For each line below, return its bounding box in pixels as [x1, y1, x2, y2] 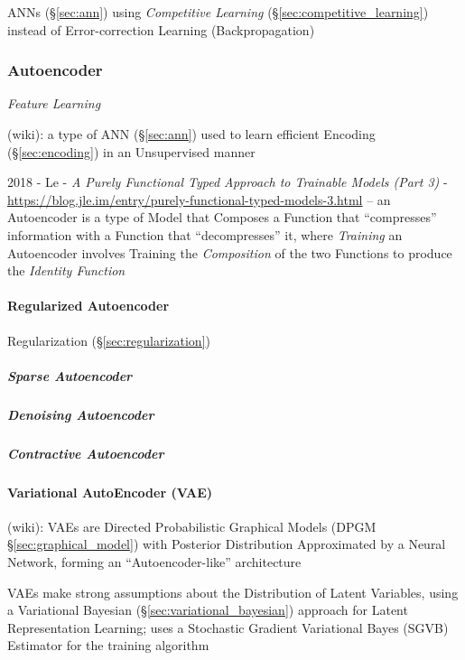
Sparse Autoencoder [7, 366, 133, 385]
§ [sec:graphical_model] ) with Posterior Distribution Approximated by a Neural [7, 535, 446, 553]
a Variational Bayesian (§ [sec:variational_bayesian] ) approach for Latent [7, 600, 408, 619]
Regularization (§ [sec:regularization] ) [7, 330, 210, 349]
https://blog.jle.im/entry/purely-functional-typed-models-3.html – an [7, 190, 391, 209]
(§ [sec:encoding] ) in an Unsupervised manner [7, 142, 256, 161]
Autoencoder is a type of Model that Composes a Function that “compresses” [7, 208, 437, 227]
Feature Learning [7, 94, 101, 113]
